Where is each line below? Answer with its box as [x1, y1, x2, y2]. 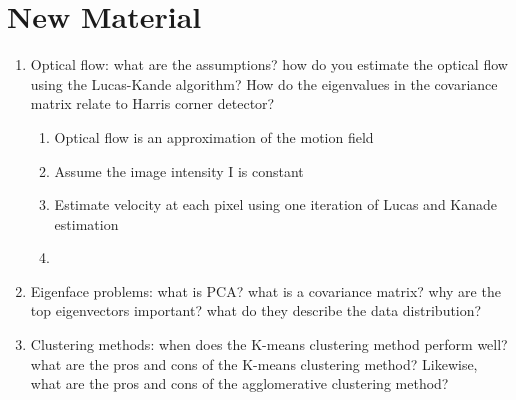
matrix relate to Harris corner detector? [30, 93, 275, 114]
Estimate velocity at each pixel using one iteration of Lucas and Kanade [54, 194, 498, 215]
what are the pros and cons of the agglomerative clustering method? [30, 373, 449, 394]
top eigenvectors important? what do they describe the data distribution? [30, 300, 482, 321]
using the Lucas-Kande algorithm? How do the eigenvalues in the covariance [30, 73, 498, 94]
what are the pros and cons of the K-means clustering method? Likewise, [30, 353, 478, 374]
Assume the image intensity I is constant [54, 160, 304, 181]
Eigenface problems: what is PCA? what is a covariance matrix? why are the [30, 280, 501, 301]
